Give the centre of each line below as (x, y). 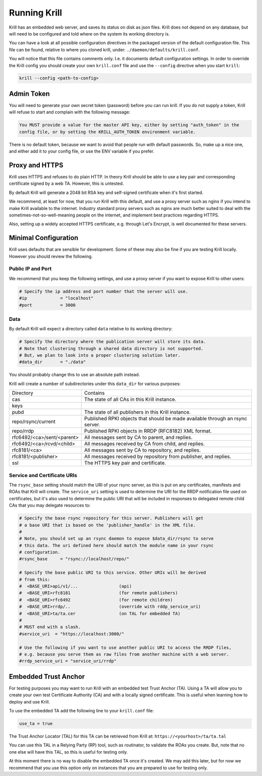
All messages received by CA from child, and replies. (145, 444)
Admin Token (29, 94)
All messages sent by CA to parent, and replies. (138, 438)
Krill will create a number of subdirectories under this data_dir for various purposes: (95, 384)
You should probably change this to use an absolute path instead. (74, 375)
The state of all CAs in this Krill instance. (130, 400)
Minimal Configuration (44, 238)
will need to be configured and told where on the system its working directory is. (89, 34)
